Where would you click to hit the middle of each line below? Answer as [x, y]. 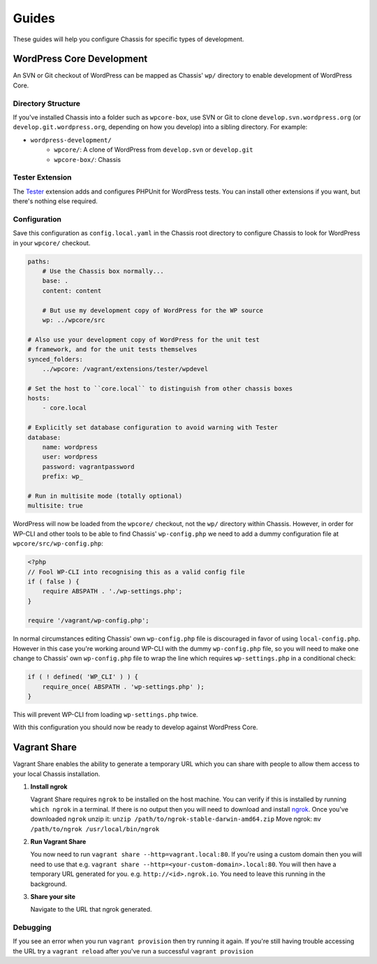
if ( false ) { [53, 581]
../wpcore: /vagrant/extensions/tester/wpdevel [125, 369]
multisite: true [56, 506]
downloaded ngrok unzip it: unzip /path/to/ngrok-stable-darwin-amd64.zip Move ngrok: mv [176, 819]
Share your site [53, 896]
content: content [72, 291]
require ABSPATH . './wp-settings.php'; [112, 591]
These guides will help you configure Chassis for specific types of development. [128, 39]
